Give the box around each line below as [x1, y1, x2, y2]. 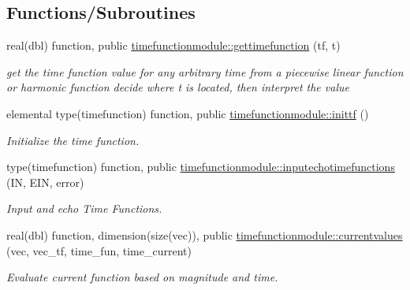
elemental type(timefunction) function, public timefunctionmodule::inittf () [6, 105, 369, 121]
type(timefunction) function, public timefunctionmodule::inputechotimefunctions [6, 158, 395, 175]
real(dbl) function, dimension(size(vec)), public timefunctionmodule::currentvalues [6, 226, 403, 243]
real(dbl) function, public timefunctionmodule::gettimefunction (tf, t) [6, 37, 341, 54]
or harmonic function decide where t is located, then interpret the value [6, 79, 349, 95]
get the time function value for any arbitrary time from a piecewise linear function [6, 63, 404, 80]
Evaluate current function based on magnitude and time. [6, 269, 278, 285]
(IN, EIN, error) [6, 173, 84, 190]
